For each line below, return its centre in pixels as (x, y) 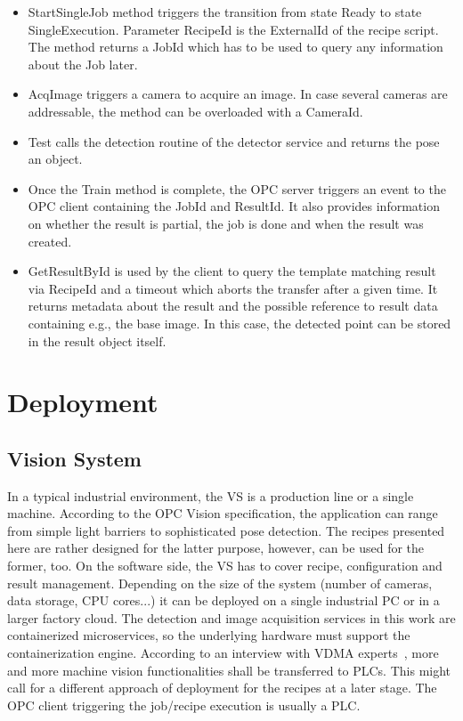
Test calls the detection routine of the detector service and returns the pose (234, 141)
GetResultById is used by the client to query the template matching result (232, 271)
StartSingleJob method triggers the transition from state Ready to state (225, 12)
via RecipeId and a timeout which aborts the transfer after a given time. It (233, 288)
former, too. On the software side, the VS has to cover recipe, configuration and (225, 566)
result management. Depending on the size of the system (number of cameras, (220, 583)
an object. (55, 159)
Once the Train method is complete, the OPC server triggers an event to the (237, 188)
